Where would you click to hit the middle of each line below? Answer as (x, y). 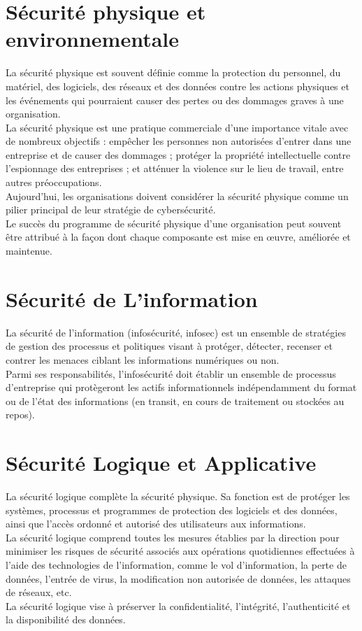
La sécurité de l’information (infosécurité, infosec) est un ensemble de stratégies (176, 332)
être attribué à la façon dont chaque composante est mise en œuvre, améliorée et (178, 237)
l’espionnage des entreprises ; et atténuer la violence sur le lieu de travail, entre (175, 168)
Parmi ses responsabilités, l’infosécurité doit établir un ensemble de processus (171, 373)
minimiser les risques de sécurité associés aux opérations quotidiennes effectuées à (180, 551)
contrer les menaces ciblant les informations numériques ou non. (143, 359)
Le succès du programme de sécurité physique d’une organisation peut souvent (174, 223)
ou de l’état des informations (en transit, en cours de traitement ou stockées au (175, 400)
